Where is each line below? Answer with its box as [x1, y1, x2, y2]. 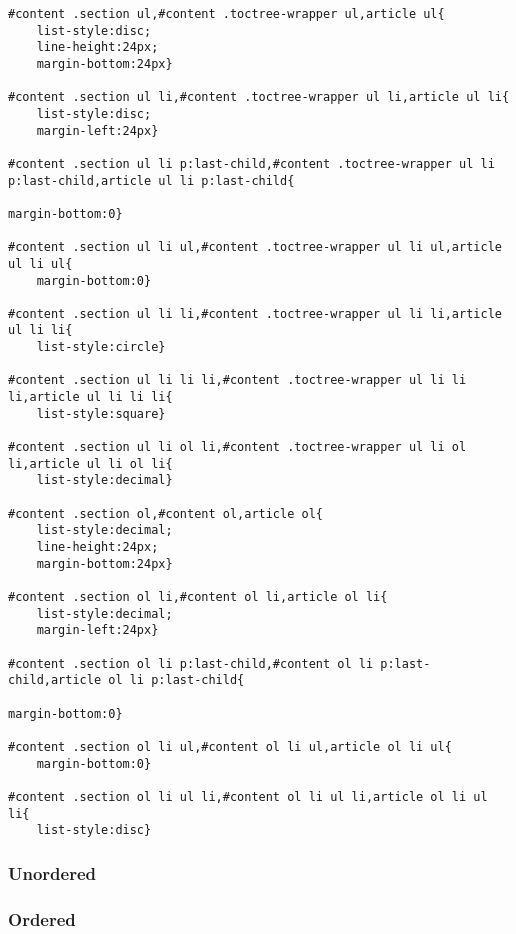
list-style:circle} [36, 340, 166, 355]
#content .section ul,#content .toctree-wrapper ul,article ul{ [8, 7, 445, 21]
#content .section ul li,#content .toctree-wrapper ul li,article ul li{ [8, 90, 510, 105]
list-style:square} [36, 406, 166, 421]
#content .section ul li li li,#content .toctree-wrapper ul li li [8, 373, 467, 388]
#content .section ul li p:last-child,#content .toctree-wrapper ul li [8, 156, 495, 171]
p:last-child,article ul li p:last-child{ [8, 173, 295, 188]
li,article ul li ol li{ [8, 456, 173, 471]
